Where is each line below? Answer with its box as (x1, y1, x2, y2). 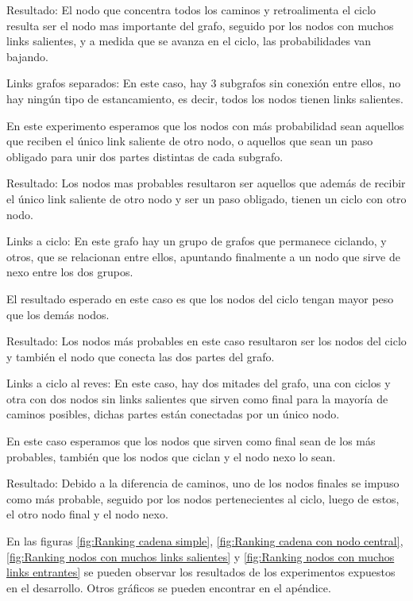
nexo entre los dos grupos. (6, 264, 133, 280)
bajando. (6, 48, 48, 64)
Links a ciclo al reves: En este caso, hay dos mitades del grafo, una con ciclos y (6, 375, 391, 391)
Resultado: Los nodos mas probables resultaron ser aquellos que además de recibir (6, 175, 406, 191)
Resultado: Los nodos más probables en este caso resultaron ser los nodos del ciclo (6, 333, 407, 349)
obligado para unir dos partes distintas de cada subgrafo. (6, 148, 284, 164)
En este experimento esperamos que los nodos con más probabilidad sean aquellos (6, 117, 404, 133)
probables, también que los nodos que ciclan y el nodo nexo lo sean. (6, 448, 336, 464)
